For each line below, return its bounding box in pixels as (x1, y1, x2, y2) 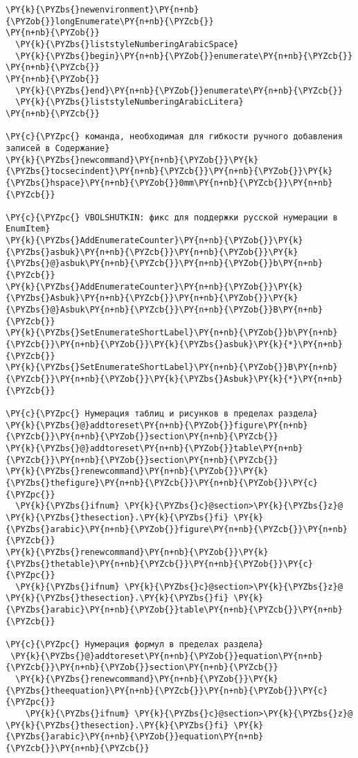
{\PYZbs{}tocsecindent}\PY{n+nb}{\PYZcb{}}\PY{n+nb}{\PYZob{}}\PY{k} (6, 166, 333, 177)
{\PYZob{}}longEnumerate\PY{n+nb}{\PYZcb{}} (6, 16, 214, 26)
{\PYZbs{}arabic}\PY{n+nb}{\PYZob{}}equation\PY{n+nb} (6, 732, 264, 742)
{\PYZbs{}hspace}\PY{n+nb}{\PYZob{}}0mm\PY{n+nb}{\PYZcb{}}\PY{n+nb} (6, 177, 333, 188)
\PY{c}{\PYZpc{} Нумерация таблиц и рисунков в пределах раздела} (6, 408, 319, 418)
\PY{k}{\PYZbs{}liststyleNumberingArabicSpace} (15, 39, 239, 49)
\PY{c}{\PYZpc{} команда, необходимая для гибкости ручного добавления (6, 132, 343, 142)
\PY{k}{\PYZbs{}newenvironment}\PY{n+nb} (6, 5, 199, 15)
